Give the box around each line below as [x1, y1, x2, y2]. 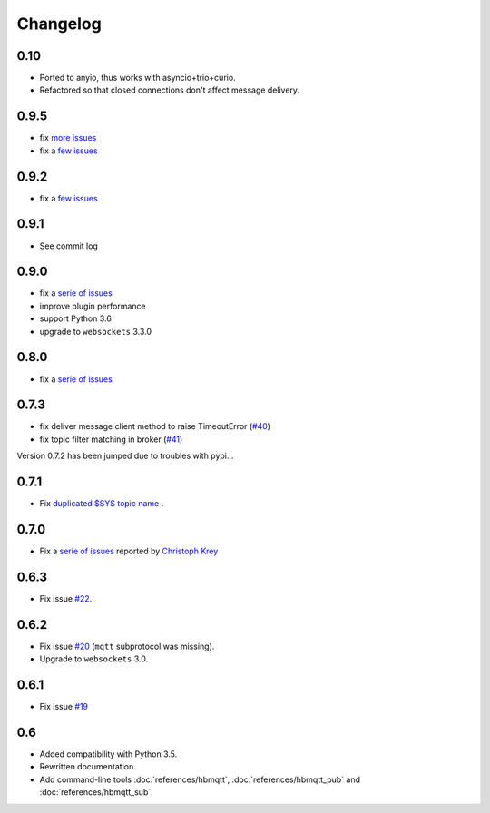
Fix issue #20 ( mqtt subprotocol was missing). [39, 641, 215, 651]
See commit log [39, 240, 99, 251]
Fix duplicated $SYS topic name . [39, 498, 164, 509]
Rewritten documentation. [39, 761, 136, 772]
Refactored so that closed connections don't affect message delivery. [39, 84, 299, 95]
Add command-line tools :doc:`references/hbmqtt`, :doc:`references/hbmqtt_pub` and [39, 774, 361, 785]
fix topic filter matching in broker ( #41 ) [39, 434, 183, 445]
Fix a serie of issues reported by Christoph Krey [39, 545, 219, 557]
